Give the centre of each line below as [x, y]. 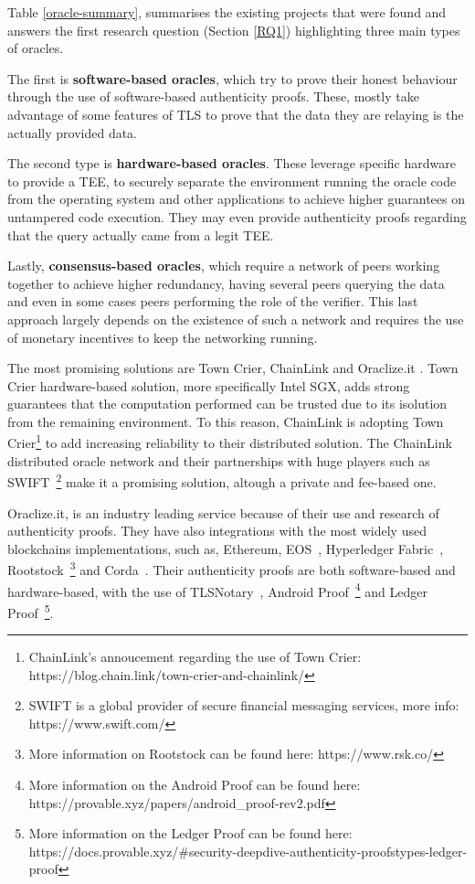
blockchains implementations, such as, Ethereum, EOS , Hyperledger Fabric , [226, 548]
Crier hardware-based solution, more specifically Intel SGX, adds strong [209, 385]
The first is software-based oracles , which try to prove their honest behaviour [232, 78]
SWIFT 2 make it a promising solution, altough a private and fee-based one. [222, 480]
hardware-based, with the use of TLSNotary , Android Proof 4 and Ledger [217, 590]
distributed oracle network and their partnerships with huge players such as [219, 460]
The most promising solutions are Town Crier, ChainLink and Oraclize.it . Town [233, 368]
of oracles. [36, 48]
